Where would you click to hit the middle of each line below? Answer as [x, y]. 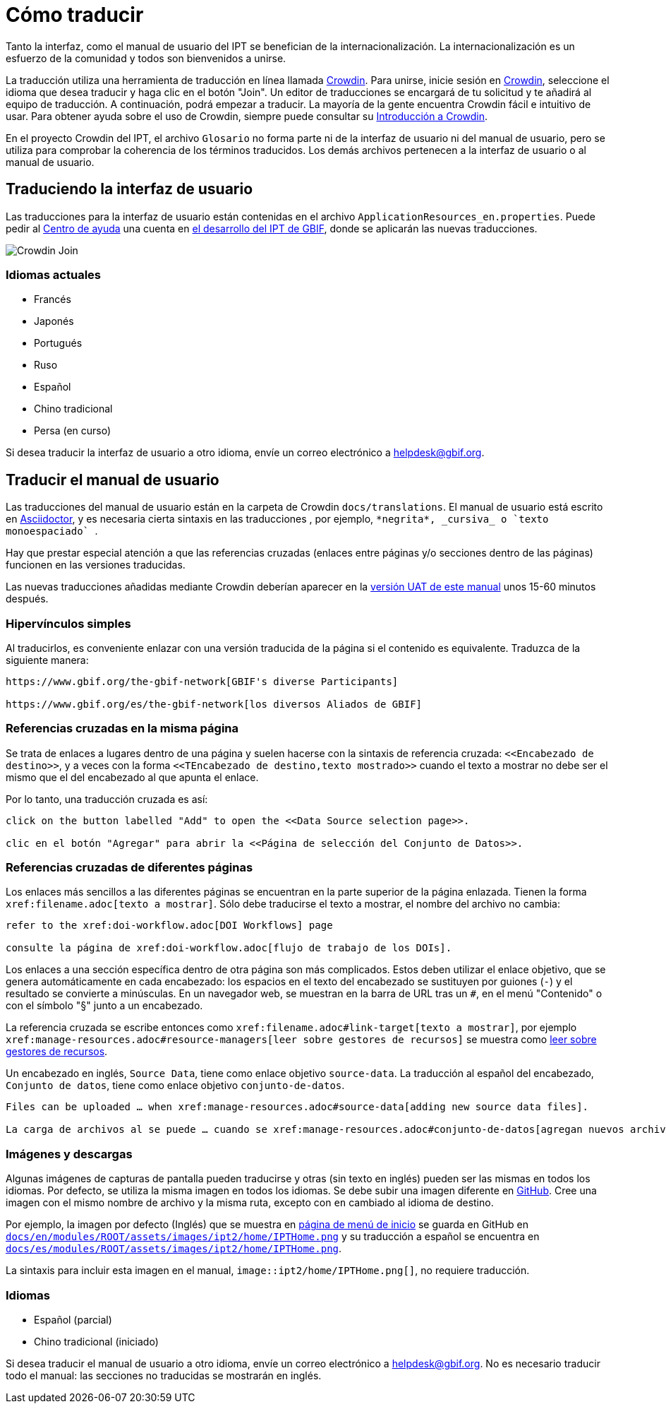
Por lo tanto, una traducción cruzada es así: [107, 799]
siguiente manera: [47, 660]
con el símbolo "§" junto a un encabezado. [104, 1006]
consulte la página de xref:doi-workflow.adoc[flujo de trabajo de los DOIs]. [229, 948]
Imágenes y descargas [69, 1154]
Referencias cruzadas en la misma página [122, 729]
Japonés [54, 321]
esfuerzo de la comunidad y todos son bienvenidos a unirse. [146, 58]
